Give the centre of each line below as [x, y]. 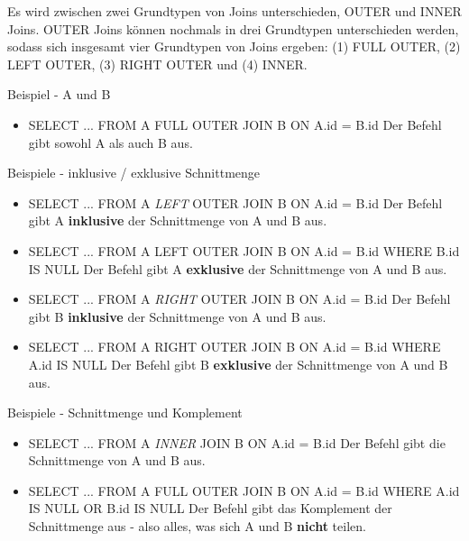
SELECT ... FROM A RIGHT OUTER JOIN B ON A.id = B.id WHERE [234, 347]
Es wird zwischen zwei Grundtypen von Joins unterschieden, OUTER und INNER [234, 11]
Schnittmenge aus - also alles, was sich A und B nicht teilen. [197, 526]
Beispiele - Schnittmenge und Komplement [125, 413]
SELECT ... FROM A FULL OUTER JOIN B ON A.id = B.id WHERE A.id [244, 490]
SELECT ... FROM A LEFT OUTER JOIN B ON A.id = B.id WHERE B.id [244, 250]
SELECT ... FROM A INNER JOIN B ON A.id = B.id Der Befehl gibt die [237, 442]
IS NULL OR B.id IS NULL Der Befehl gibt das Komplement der [210, 508]
